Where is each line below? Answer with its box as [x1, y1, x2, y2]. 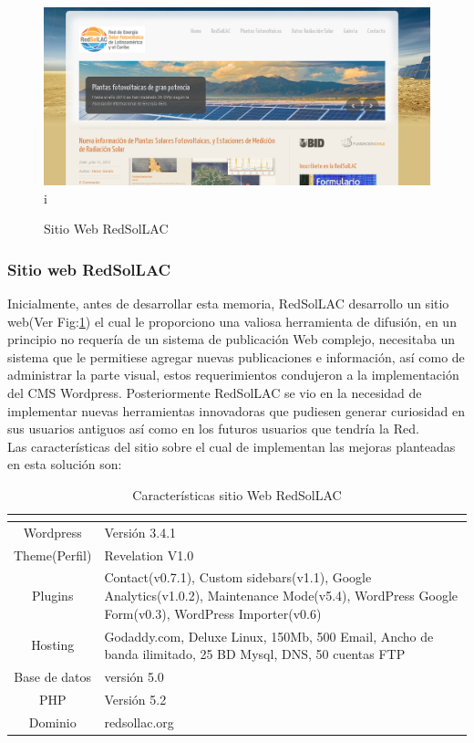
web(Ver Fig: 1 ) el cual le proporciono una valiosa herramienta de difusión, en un [7, 311, 457, 330]
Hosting [31, 635, 75, 654]
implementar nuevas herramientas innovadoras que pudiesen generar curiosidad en [7, 401, 465, 420]
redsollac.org [104, 712, 174, 731]
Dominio [28, 712, 77, 731]
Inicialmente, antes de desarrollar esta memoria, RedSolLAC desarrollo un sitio [7, 294, 449, 313]
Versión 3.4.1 [104, 522, 177, 541]
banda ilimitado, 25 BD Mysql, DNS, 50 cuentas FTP [104, 644, 406, 664]
